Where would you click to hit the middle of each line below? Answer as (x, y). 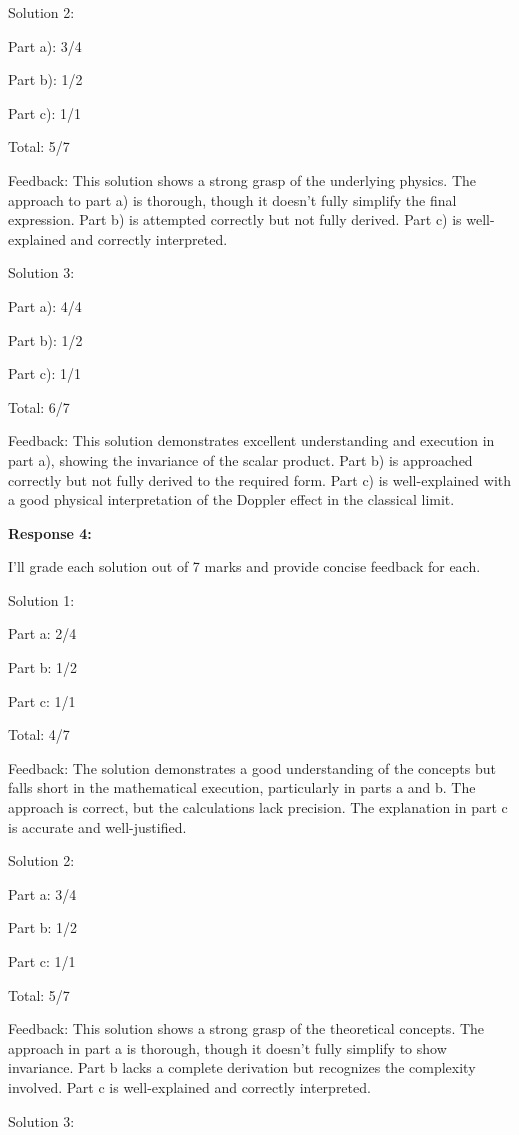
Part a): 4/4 (45, 305)
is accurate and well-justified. (97, 826)
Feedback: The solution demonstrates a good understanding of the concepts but (252, 767)
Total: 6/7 (39, 406)
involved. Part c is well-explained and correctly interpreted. (189, 1086)
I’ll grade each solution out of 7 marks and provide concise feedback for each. (244, 566)
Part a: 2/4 (42, 633)
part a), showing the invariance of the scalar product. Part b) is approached (240, 459)
